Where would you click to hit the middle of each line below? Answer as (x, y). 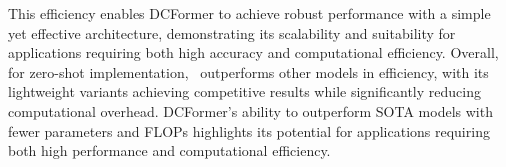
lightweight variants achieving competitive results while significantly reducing (244, 91)
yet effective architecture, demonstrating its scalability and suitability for (232, 32)
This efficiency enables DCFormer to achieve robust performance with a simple (249, 13)
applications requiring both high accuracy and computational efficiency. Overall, (253, 52)
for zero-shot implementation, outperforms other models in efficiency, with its (248, 71)
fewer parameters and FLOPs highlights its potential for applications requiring (249, 130)
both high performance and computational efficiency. (169, 150)
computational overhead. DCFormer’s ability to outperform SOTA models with (250, 110)
